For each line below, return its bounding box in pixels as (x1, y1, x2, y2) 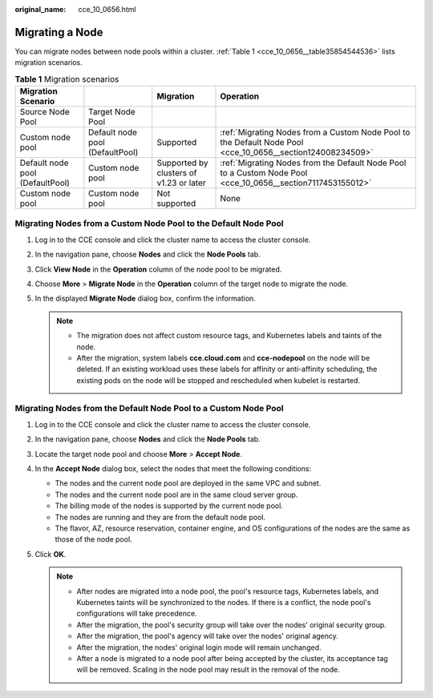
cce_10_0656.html (78, 5, 136, 14)
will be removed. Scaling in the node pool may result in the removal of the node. (76, 665, 341, 675)
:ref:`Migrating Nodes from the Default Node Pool (220, 157, 407, 168)
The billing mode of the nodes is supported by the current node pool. (55, 501, 284, 510)
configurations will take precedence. (76, 609, 197, 619)
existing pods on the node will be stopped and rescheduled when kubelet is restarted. (76, 375, 361, 385)
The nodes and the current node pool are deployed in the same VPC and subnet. (55, 478, 322, 488)
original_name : (14, 5, 67, 14)
